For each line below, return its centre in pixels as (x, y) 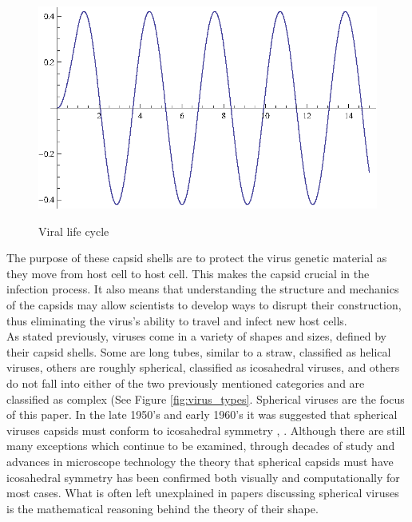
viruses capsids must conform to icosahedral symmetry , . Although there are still (206, 430)
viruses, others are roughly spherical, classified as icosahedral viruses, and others (203, 367)
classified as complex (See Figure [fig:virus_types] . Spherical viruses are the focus (206, 398)
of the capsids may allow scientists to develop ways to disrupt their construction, (204, 305)
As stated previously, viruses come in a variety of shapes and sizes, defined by (196, 336)
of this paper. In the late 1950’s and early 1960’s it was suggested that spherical (202, 414)
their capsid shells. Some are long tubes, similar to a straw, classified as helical (199, 351)
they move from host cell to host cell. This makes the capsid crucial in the (188, 273)
